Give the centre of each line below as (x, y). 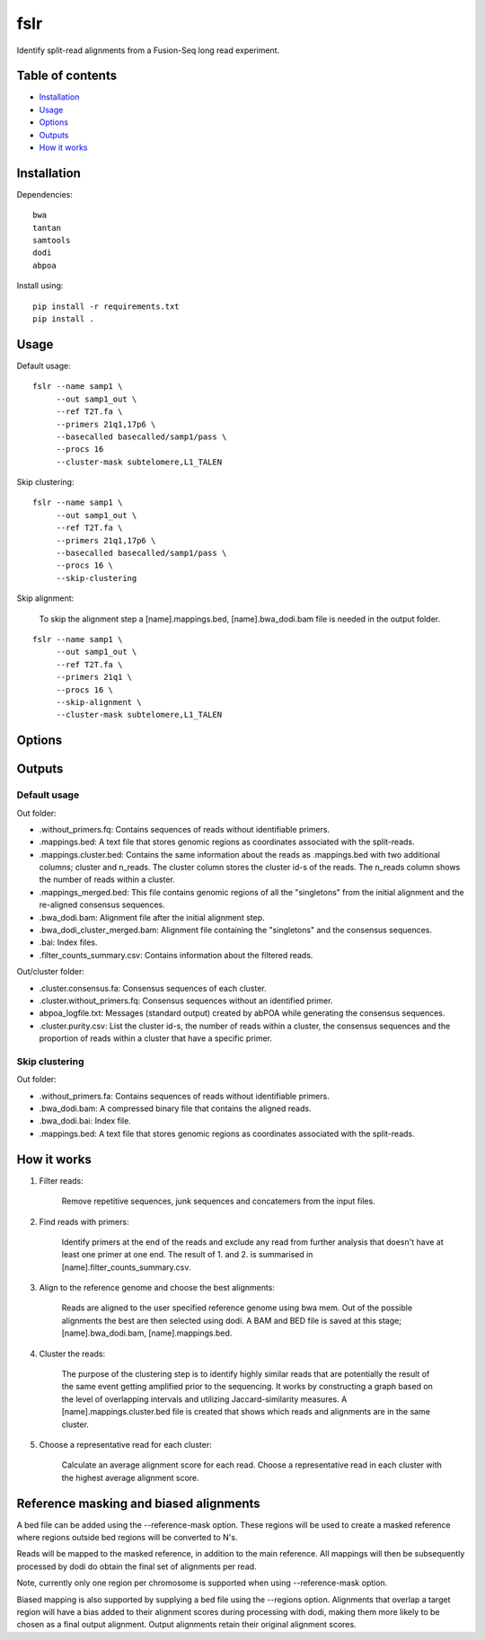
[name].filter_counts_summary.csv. (126, 1267)
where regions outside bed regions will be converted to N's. (127, 1538)
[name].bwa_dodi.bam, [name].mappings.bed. (147, 1333)
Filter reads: (62, 1180)
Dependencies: (45, 194)
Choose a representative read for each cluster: (125, 1445)
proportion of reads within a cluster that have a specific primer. (156, 1038)
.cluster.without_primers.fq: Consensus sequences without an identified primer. (186, 1001)
